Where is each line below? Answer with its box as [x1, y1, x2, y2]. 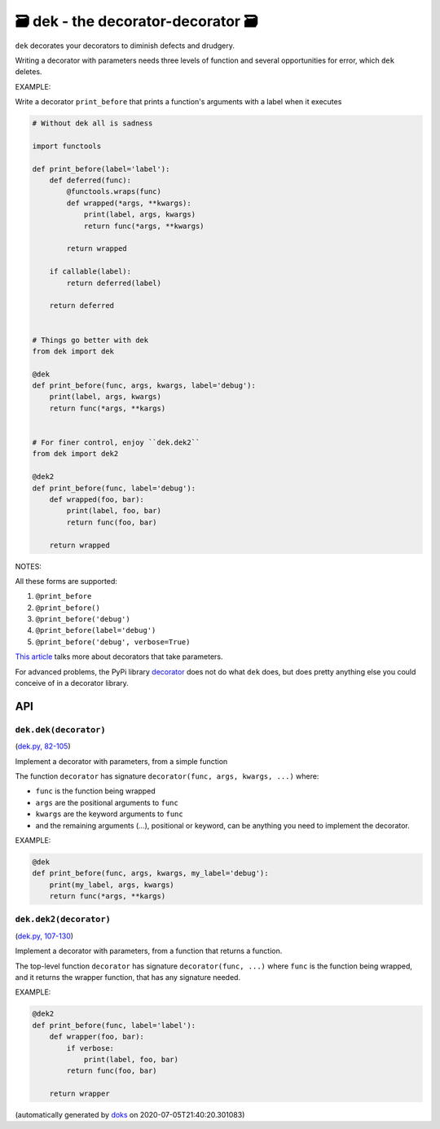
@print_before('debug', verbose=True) [35, 637, 191, 647]
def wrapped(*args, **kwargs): [66, 198, 191, 208]
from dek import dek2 [32, 449, 119, 459]
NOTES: [15, 561, 42, 571]
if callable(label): [49, 267, 132, 276]
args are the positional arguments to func [35, 797, 178, 807]
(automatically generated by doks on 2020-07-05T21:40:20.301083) [15, 1110, 245, 1120]
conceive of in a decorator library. [15, 679, 130, 688]
